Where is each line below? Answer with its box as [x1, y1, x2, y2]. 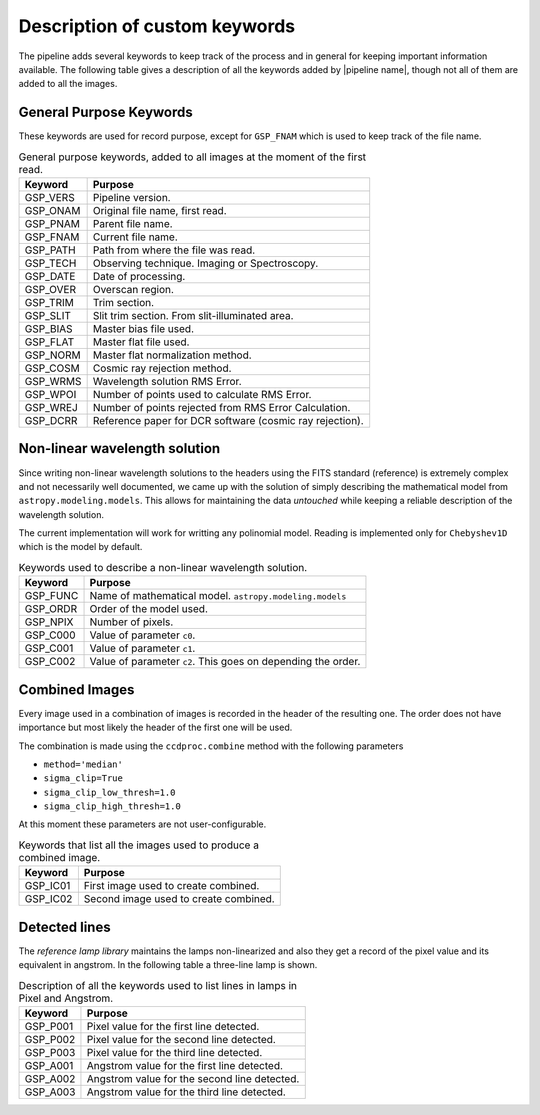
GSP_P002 [24, 1032, 76, 1046]
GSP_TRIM [24, 296, 74, 309]
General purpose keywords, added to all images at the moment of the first [18, 150, 367, 164]
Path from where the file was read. [92, 243, 256, 257]
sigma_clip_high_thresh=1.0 [43, 801, 182, 812]
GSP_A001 [24, 1058, 74, 1072]
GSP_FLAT [24, 335, 75, 349]
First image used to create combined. [83, 879, 260, 893]
